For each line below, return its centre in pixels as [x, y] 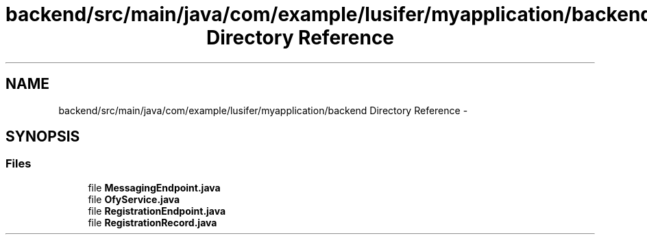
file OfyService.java [134, 199]
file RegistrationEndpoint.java [157, 211]
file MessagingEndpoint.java [154, 187]
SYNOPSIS [43, 137]
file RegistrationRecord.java [152, 222]
